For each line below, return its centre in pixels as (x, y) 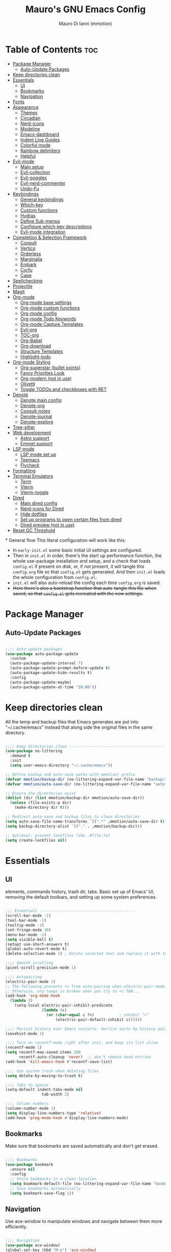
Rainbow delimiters (40, 150)
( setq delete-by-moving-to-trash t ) (44, 1076)
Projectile (23, 286)
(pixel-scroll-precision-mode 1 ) (41, 968)
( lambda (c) (54, 1010)
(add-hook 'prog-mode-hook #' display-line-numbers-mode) (67, 1118)
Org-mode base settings (46, 302)
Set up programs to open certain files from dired (71, 519)
